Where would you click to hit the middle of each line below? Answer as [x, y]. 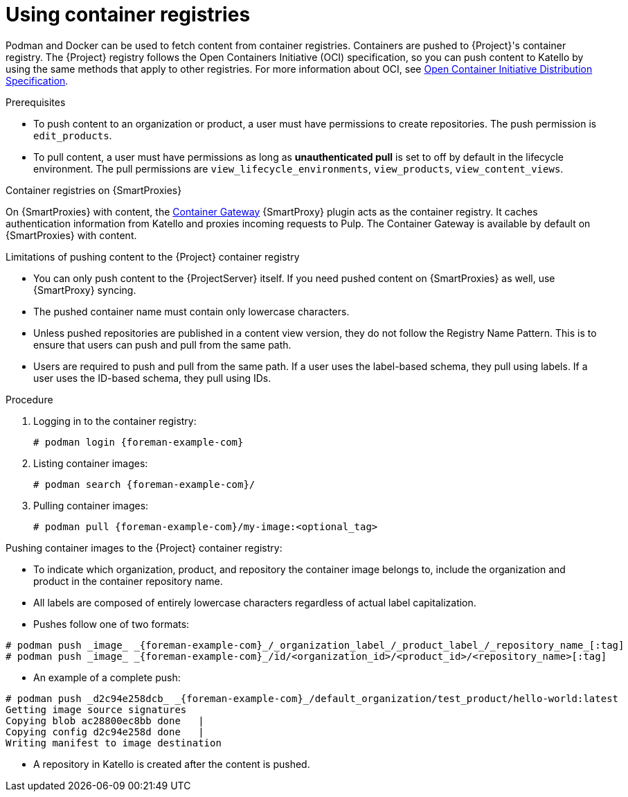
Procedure [29, 399]
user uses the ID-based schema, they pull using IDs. [152, 378]
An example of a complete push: [107, 677]
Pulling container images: [91, 505]
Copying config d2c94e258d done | [105, 732]
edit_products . [73, 135]
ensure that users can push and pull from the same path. [162, 344]
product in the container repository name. [128, 581]
